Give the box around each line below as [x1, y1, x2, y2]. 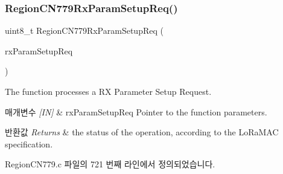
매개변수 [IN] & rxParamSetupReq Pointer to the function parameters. [5, 105, 267, 118]
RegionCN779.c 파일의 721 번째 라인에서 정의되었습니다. [5, 158, 215, 170]
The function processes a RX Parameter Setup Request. [5, 85, 212, 97]
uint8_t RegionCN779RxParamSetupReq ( [5, 24, 164, 37]
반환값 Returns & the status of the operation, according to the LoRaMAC [5, 126, 279, 138]
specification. [5, 137, 53, 150]
